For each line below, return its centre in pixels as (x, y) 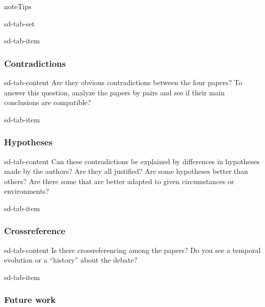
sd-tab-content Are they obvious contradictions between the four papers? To (123, 82)
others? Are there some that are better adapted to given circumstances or (119, 181)
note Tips (18, 6)
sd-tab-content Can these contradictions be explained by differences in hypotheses (132, 161)
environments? (27, 191)
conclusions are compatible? (48, 102)
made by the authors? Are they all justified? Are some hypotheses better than (126, 171)
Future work (30, 300)
